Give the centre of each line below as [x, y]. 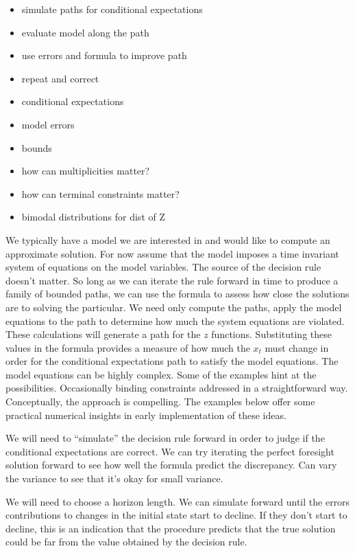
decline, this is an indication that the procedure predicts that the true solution [171, 528]
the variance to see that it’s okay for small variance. [114, 478]
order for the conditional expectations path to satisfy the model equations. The [172, 361]
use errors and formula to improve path [104, 55]
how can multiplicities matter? [86, 171]
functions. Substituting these [271, 334]
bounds [37, 147]
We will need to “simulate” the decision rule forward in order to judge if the [165, 438]
